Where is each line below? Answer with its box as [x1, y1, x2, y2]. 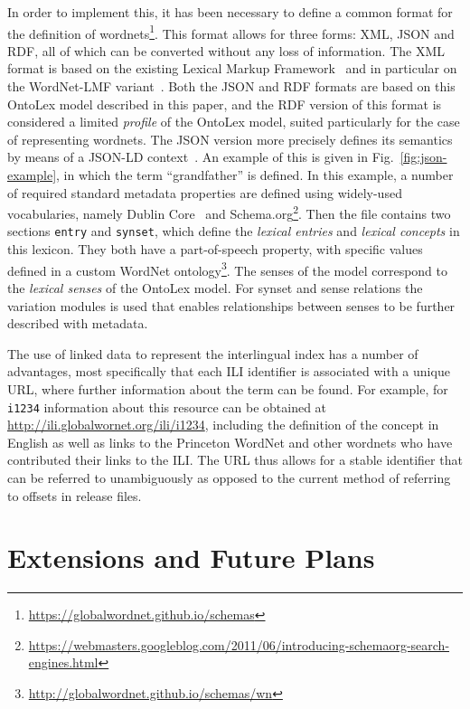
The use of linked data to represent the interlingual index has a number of [7, 344, 418, 363]
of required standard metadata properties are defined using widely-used [7, 183, 402, 202]
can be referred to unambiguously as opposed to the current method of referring [7, 468, 451, 487]
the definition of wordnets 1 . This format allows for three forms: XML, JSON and [7, 21, 455, 43]
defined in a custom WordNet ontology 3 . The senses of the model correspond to [7, 258, 447, 279]
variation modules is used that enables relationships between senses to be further [7, 296, 456, 315]
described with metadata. [7, 314, 148, 333]
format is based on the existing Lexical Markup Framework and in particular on [7, 59, 457, 78]
